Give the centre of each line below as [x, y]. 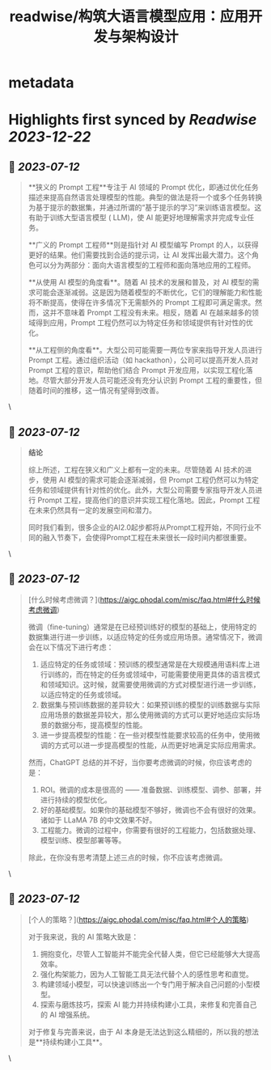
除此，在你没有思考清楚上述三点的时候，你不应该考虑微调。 [127, 857]
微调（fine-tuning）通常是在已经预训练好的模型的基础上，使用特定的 [142, 627]
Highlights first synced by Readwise [133, 120]
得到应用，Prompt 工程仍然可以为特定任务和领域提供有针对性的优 [144, 323]
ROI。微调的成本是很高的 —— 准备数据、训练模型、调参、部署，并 [151, 789]
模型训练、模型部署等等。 [83, 840]
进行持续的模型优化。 [76, 799]
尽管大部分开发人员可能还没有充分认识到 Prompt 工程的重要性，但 [152, 380]
